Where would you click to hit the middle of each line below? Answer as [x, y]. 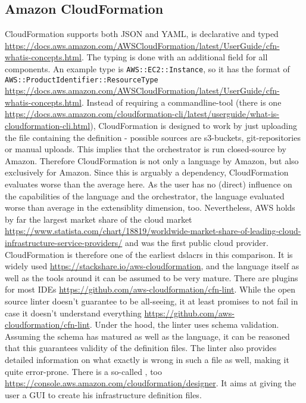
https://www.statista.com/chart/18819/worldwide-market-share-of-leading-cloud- [153, 231]
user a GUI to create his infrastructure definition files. [103, 394]
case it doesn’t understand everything [73, 313]
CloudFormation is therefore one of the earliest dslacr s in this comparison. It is [149, 254]
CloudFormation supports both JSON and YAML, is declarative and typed [142, 34]
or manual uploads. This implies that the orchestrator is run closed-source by [146, 149]
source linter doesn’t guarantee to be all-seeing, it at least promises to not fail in [152, 301]
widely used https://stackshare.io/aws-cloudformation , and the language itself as [152, 266]
